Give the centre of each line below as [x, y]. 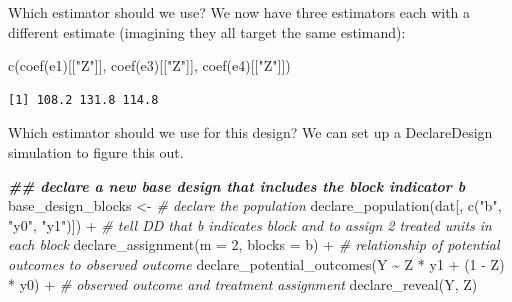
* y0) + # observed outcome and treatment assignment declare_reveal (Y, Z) [243, 283]
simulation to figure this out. [96, 151]
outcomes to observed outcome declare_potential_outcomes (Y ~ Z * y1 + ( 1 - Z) [256, 263]
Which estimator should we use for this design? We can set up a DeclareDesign [250, 132]
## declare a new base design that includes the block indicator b [237, 185]
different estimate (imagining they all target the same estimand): [207, 31]
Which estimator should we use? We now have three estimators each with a [239, 12]
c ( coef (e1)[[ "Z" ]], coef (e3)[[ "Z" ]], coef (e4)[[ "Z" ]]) [149, 65]
